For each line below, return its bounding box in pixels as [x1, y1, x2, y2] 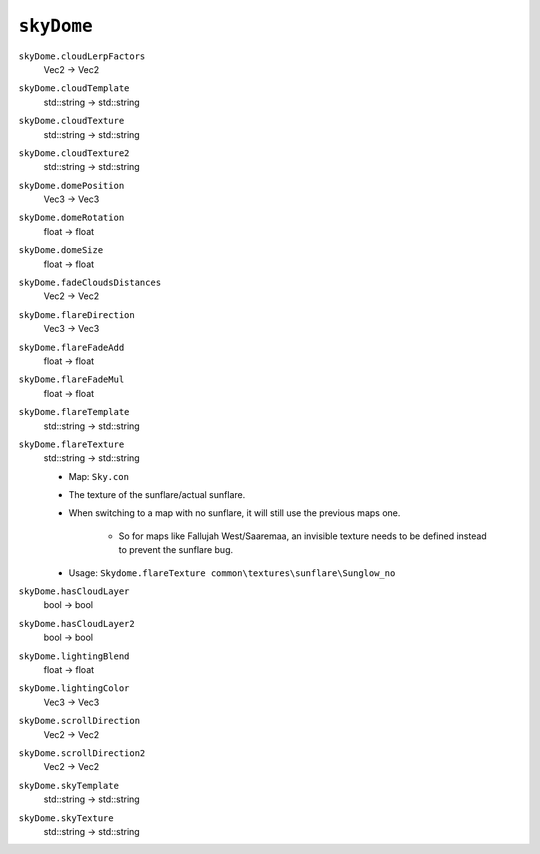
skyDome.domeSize [18, 245, 104, 256]
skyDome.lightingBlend [18, 650, 130, 662]
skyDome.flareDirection [18, 309, 135, 320]
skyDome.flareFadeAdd [18, 341, 125, 353]
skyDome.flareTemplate [18, 406, 130, 418]
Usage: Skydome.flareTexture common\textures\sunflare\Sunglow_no [68, 566, 396, 579]
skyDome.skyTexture [18, 812, 114, 824]
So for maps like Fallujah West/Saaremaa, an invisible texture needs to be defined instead [118, 530, 487, 542]
